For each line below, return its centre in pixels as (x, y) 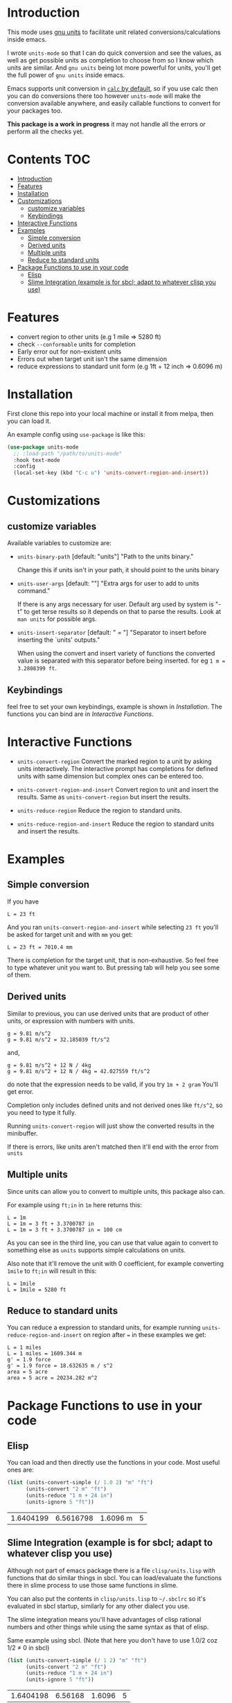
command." (34, 591)
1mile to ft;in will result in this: (52, 1271)
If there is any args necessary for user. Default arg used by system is (115, 604)
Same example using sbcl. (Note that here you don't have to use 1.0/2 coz (113, 1640)
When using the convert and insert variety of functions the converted (116, 654)
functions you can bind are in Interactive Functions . (80, 714)
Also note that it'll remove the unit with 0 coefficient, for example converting (115, 1263)
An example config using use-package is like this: (76, 434)
